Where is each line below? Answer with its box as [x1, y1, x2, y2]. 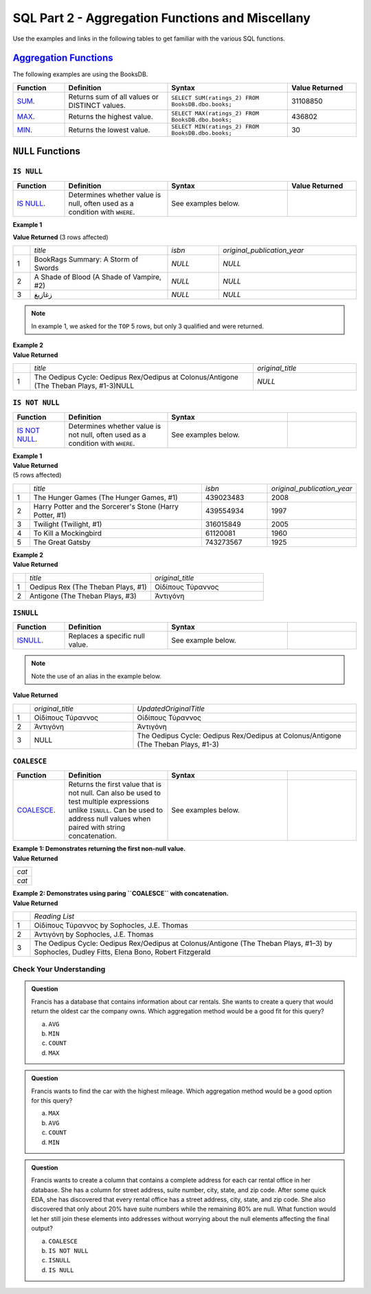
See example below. [171, 636, 236, 645]
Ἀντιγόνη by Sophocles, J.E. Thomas [34, 929, 154, 939]
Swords [34, 263, 59, 273]
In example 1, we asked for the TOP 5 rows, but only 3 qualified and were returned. [31, 322, 265, 330]
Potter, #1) [33, 510, 67, 519]
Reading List [34, 912, 75, 921]
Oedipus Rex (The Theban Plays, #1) [29, 582, 147, 592]
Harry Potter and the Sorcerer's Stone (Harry [33, 502, 179, 511]
